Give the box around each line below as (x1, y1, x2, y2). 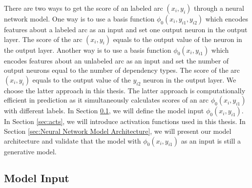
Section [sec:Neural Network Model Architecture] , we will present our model (4, 125, 231, 136)
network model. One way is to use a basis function (4, 14, 155, 23)
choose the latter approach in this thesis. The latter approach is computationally (4, 85, 246, 95)
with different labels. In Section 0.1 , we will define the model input (4, 105, 204, 116)
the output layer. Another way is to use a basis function (4, 44, 171, 55)
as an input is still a (181, 135, 241, 146)
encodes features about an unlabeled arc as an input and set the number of (4, 55, 229, 65)
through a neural (194, 3, 244, 13)
